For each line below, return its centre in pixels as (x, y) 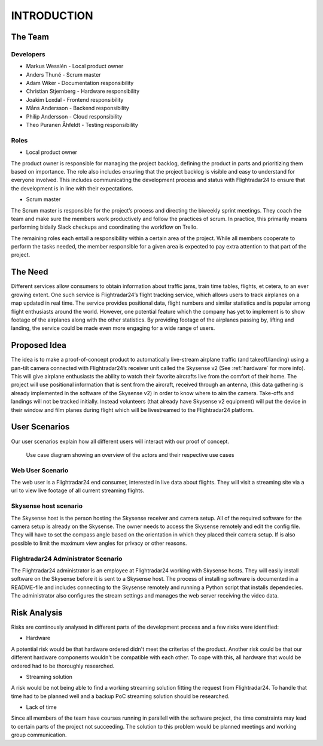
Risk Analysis (37, 613)
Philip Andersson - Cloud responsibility (74, 116)
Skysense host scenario (47, 506)
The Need (30, 272)
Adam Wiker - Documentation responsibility (80, 83)
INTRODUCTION (52, 16)
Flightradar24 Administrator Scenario (67, 559)
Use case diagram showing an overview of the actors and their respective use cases (130, 454)
